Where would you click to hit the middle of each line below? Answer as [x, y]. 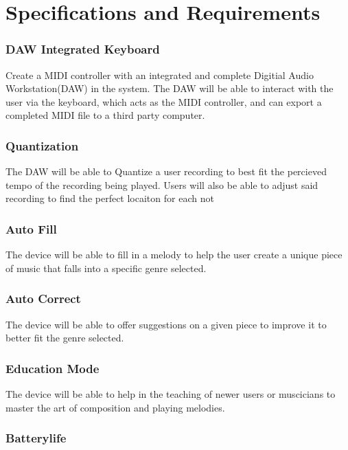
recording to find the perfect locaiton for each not [110, 198]
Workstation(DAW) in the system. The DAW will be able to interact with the [170, 88]
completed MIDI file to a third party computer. [105, 115]
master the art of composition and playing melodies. [115, 407]
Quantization [42, 145]
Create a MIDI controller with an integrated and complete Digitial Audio [160, 75]
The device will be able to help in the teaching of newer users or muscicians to [171, 394]
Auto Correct [43, 299]
